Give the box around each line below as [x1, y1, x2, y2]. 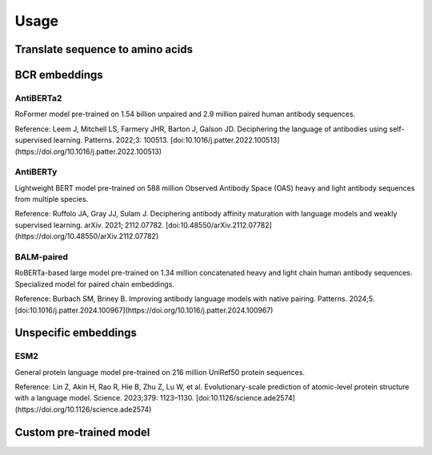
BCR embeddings [14, 68, 103, 82]
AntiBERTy [14, 167, 58, 178]
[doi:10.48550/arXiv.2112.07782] [165, 220, 272, 230]
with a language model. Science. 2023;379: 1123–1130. [14, 393, 195, 403]
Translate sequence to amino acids [14, 42, 194, 56]
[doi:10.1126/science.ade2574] [195, 393, 296, 403]
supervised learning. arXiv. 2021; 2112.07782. [14, 220, 164, 230]
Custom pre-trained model [14, 425, 150, 439]
